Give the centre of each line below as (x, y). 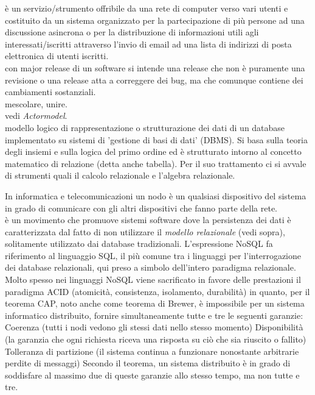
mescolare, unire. (36, 103)
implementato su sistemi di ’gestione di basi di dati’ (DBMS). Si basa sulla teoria (156, 139)
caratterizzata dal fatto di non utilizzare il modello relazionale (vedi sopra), (145, 231)
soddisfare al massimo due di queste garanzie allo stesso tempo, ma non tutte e (152, 375)
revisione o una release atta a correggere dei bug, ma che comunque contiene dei (154, 80)
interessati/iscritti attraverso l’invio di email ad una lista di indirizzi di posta (148, 44)
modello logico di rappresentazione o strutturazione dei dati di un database (145, 127)
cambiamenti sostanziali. (50, 92)
